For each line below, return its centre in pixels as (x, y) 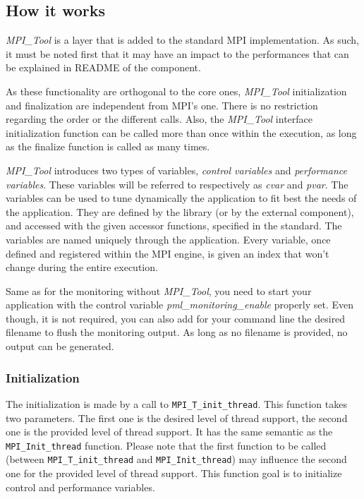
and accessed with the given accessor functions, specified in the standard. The (174, 226)
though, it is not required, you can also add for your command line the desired (176, 318)
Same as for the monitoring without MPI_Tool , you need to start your (159, 290)
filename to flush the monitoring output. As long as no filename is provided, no (177, 332)
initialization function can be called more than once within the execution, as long (181, 132)
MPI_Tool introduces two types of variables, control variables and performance (176, 170)
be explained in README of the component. (103, 67)
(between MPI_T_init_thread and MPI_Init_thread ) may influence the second (176, 459)
